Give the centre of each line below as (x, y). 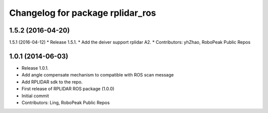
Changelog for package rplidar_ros (83, 13)
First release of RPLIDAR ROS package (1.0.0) (68, 89)
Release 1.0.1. (35, 68)
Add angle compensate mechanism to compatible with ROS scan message (98, 75)
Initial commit (35, 96)
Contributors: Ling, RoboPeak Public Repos (66, 102)
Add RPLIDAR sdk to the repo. (52, 82)
